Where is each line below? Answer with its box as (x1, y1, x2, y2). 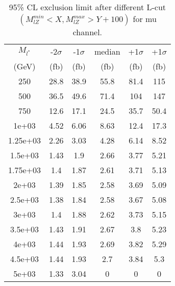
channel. (72, 26, 103, 38)
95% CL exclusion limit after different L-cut (9, 1, 166, 13)
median (94, 45, 120, 57)
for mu (133, 13, 157, 25)
